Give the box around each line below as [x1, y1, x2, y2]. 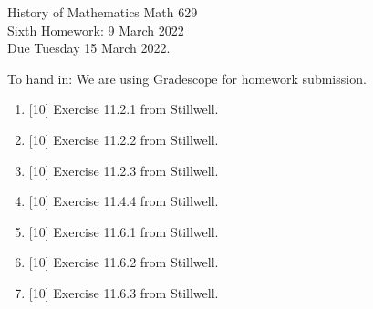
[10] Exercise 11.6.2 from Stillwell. [28, 252, 219, 272]
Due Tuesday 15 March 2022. [7, 38, 171, 57]
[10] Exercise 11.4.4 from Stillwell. [28, 191, 219, 211]
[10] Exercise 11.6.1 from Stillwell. [28, 221, 219, 241]
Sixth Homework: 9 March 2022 [7, 20, 184, 39]
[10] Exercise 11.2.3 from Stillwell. [28, 160, 219, 180]
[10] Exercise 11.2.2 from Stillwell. [28, 129, 219, 149]
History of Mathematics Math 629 [7, 3, 198, 21]
